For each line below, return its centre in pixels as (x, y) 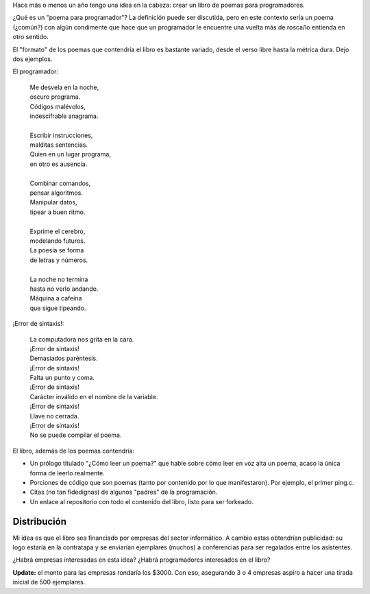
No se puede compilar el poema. (76, 435)
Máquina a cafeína (56, 298)
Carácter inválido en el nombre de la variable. (94, 396)
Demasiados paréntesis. (64, 358)
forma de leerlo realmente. (67, 473)
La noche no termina (59, 279)
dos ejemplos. (33, 59)
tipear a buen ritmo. (58, 212)
